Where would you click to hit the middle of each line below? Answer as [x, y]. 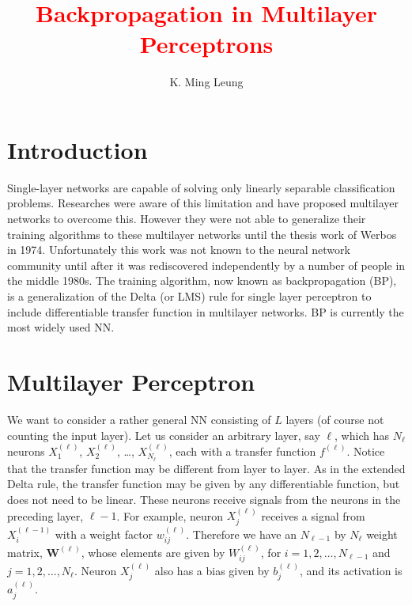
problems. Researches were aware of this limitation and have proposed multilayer [203, 203]
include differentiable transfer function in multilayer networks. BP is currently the [206, 311]
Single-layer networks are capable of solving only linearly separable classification [201, 187]
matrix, [25, 552]
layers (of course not [335, 419]
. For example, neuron [170, 515]
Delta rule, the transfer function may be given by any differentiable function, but [204, 484]
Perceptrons [206, 44]
